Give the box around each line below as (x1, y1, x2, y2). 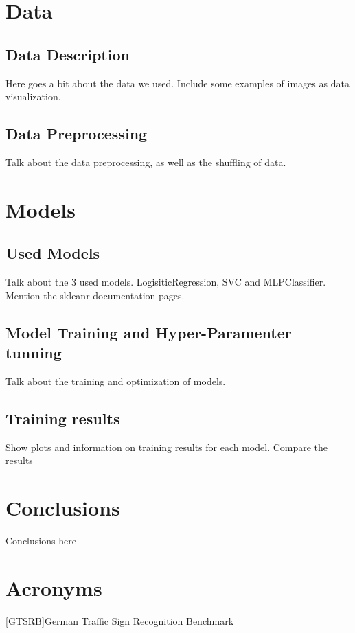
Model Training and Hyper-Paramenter (5, 321, 292, 343)
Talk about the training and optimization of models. (5, 373, 226, 388)
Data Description (5, 43, 130, 65)
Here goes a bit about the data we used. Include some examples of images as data (5, 76, 350, 90)
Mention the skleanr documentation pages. (5, 288, 185, 302)
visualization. (5, 89, 61, 104)
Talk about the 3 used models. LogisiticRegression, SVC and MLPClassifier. (5, 275, 326, 289)
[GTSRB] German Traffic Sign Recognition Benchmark (5, 613, 234, 628)
